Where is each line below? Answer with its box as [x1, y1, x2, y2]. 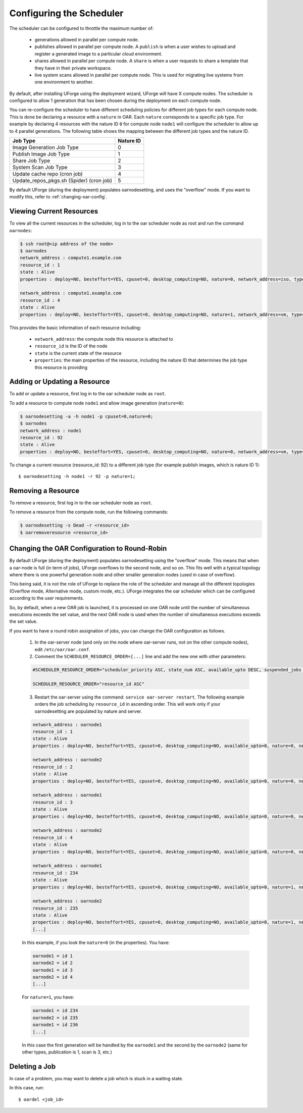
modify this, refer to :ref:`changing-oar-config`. [9, 194, 108, 200]
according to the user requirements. [9, 595, 84, 601]
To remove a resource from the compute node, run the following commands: [9, 509, 169, 515]
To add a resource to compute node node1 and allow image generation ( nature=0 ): [9, 400, 184, 406]
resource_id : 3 [32, 799, 73, 805]
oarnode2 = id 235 [32, 1015, 78, 1021]
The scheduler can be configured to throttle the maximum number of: [9, 25, 154, 31]
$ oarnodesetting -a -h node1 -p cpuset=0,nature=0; [20, 413, 154, 419]
